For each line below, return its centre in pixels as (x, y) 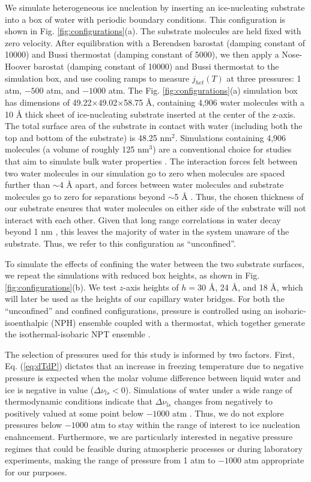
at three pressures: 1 (264, 78)
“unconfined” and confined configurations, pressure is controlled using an (139, 311)
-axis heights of (151, 287)
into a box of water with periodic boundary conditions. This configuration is (145, 19)
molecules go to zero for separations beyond (85, 196)
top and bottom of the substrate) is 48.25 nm (88, 137)
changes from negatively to (223, 401)
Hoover (18, 66)
